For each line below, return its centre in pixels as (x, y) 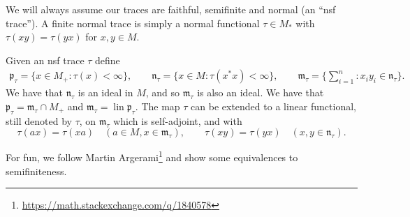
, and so (163, 92)
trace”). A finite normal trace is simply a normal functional (133, 23)
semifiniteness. (36, 171)
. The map (158, 106)
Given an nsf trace (45, 60)
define (108, 60)
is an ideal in (105, 92)
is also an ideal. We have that (261, 92)
